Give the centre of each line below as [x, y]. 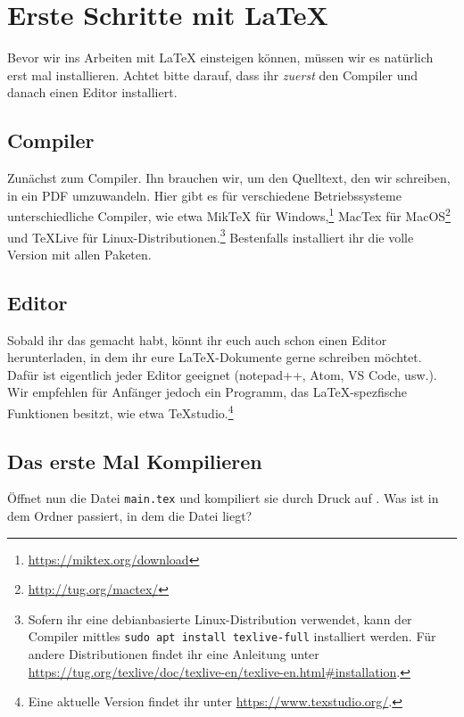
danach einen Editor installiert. [92, 92]
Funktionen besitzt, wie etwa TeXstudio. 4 [120, 411]
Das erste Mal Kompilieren [135, 461]
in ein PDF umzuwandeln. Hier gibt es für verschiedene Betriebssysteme [204, 195]
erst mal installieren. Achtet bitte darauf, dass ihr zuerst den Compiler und [212, 74]
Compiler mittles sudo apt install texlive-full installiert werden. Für [232, 636]
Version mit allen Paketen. [79, 254]
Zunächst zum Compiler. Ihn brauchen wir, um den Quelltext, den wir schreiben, [229, 178]
